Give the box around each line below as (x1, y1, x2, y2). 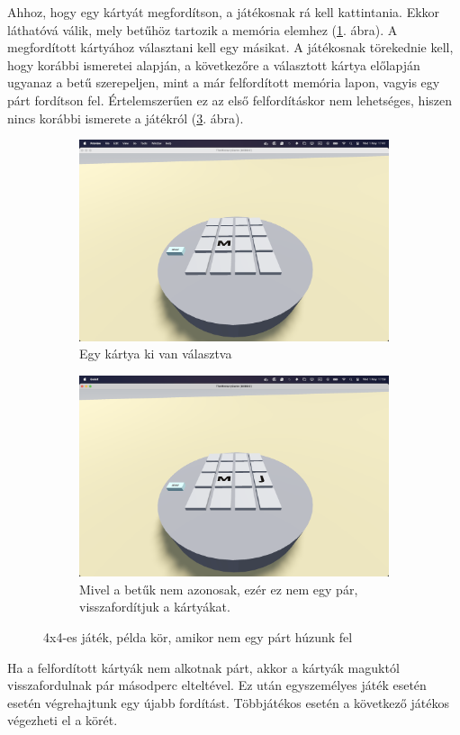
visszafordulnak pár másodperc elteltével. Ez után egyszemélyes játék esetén (7, 676, 427, 694)
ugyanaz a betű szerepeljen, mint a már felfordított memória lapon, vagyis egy (7, 73, 440, 92)
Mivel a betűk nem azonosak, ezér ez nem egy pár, (79, 579, 358, 598)
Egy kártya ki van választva (79, 344, 232, 363)
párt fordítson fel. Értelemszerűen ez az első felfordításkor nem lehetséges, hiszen (7, 90, 453, 109)
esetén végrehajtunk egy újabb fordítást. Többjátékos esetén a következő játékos (7, 693, 449, 712)
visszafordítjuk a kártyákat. (79, 597, 230, 616)
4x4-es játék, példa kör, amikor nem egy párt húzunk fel (43, 627, 353, 646)
